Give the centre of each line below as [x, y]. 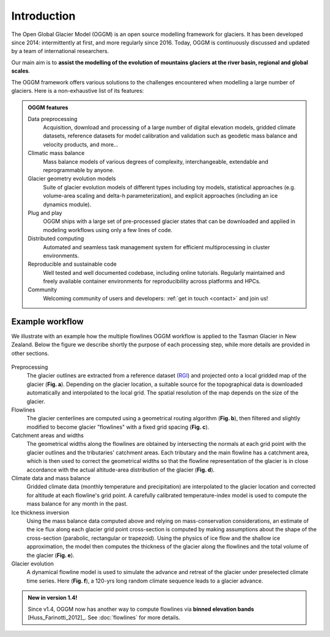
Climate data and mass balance [51, 478]
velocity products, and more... [81, 144]
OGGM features [48, 107]
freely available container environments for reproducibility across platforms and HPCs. [152, 282]
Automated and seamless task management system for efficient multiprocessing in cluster [156, 247]
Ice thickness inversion [40, 512]
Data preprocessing [53, 118]
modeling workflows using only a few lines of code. [108, 230]
